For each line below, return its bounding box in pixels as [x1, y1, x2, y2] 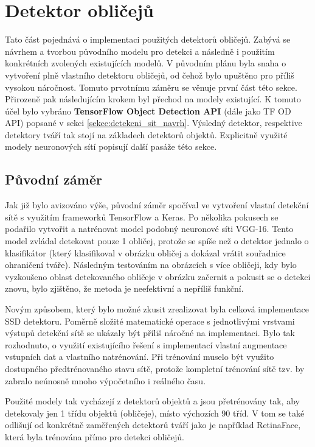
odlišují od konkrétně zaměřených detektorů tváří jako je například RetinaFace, [5, 418, 301, 431]
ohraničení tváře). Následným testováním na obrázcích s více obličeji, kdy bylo [5, 258, 297, 271]
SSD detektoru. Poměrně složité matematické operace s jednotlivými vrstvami [5, 314, 295, 327]
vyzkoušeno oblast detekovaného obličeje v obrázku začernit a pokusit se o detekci [5, 270, 311, 283]
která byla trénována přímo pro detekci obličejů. [5, 430, 184, 443]
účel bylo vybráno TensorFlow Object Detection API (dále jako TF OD [5, 104, 291, 117]
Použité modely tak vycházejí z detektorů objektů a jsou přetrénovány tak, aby [5, 395, 300, 407]
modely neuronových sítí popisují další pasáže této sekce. [5, 140, 217, 153]
